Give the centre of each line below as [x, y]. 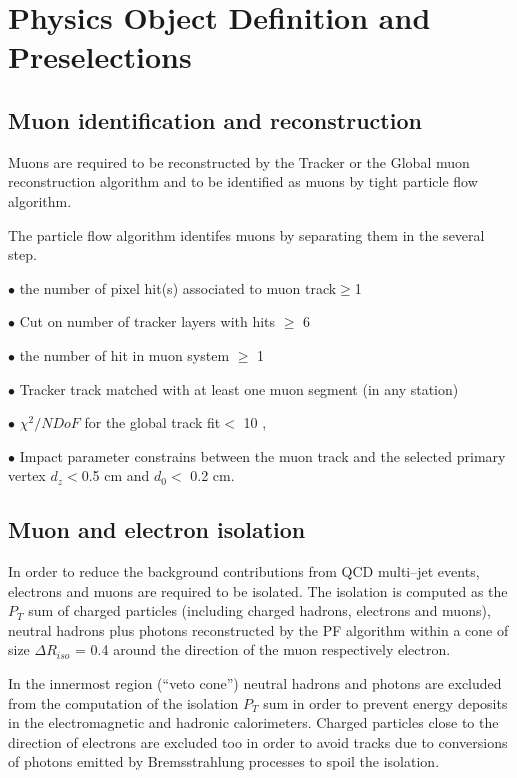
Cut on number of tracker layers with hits [147, 321]
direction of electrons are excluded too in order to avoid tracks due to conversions [258, 741]
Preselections [100, 56]
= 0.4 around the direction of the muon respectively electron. [263, 649]
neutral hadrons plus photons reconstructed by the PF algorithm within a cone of [258, 629]
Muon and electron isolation [157, 529]
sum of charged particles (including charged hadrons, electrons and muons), [259, 610]
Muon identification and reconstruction [215, 119]
